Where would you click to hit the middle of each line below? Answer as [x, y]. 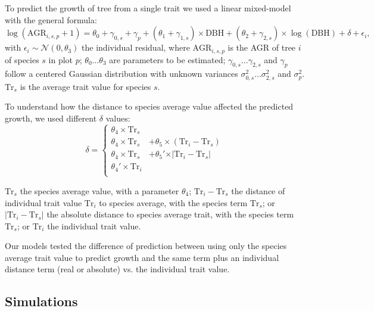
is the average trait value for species [85, 86]
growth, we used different [51, 118]
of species [22, 59]
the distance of [258, 190]
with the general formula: [51, 19]
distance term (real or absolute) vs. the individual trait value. [117, 269]
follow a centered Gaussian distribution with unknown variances [121, 74]
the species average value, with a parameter [99, 190]
